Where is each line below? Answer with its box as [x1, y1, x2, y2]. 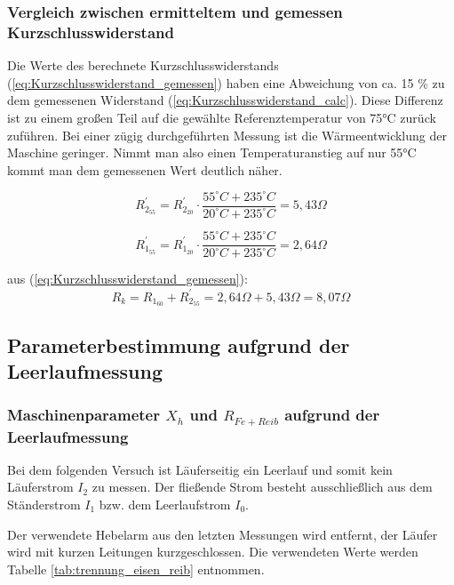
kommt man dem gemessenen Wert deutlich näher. [7, 160, 283, 179]
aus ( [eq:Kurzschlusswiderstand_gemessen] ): [7, 269, 248, 288]
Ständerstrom [7, 494, 81, 513]
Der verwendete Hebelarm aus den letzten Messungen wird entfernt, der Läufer [7, 525, 438, 543]
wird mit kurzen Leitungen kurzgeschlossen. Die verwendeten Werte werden [7, 542, 418, 561]
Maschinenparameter [7, 404, 160, 426]
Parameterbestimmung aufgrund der [7, 331, 350, 358]
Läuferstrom [7, 477, 74, 496]
